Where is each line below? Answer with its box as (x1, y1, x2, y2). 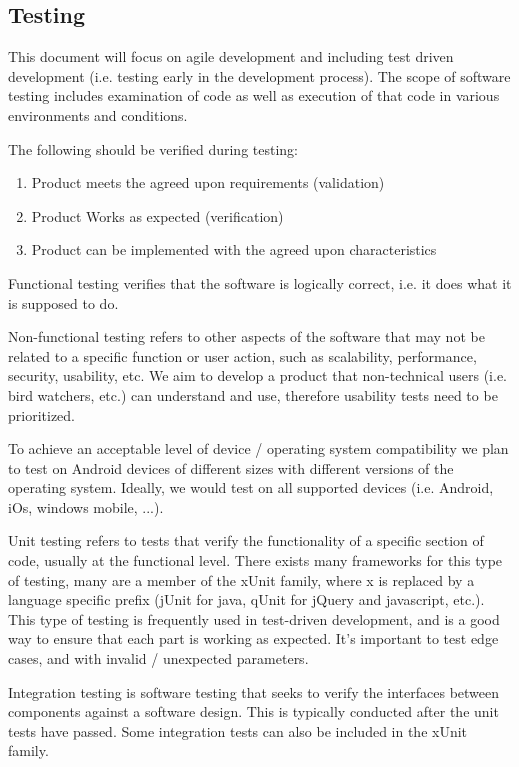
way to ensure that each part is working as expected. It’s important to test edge (8, 628, 499, 649)
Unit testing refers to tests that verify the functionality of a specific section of (8, 530, 484, 551)
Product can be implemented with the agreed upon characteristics (31, 239, 437, 260)
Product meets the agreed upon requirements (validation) (31, 172, 385, 193)
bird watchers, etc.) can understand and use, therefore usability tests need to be (8, 384, 498, 405)
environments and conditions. (8, 104, 188, 125)
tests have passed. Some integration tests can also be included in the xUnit (8, 720, 468, 741)
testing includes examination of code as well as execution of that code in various (8, 85, 500, 106)
